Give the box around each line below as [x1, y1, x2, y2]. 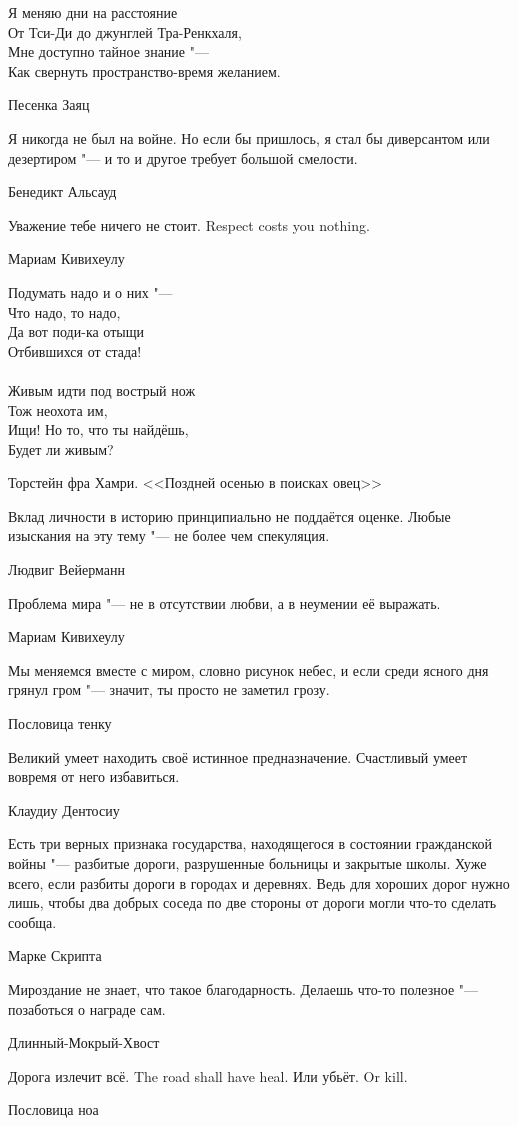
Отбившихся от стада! [8, 340, 142, 361]
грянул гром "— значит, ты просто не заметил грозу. [8, 679, 330, 700]
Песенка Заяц [8, 94, 90, 115]
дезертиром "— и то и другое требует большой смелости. [8, 147, 358, 168]
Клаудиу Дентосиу [8, 799, 120, 820]
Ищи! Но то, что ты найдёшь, [8, 419, 189, 440]
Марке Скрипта [8, 945, 102, 966]
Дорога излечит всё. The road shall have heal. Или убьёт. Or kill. [8, 1065, 408, 1086]
